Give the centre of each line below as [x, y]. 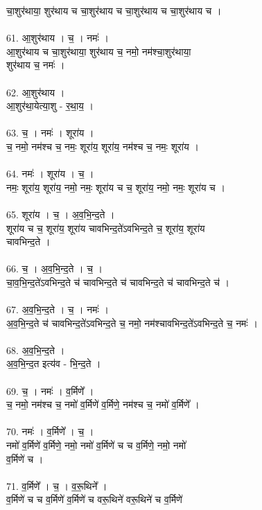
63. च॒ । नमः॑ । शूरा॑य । [50, 133]
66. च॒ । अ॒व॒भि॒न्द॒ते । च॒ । [54, 269]
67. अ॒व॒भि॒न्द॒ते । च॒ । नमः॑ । [58, 309]
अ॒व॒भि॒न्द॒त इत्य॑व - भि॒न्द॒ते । [54, 363]
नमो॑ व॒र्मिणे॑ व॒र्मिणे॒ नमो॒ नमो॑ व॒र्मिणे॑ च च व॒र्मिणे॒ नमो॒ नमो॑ [96, 445]
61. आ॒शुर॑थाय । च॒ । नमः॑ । [58, 38]
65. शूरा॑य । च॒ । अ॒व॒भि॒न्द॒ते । [61, 214]
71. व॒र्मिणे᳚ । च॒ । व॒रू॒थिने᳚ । [57, 485]
